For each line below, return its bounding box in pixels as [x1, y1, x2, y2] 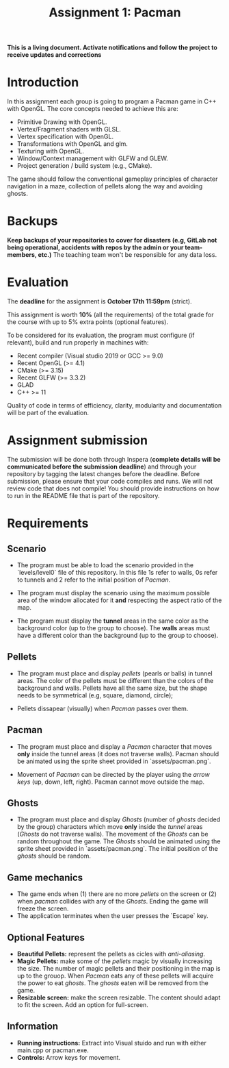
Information [7, 1021, 59, 1032]
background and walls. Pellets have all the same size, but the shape [16, 684, 208, 692]
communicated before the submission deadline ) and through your [7, 462, 197, 471]
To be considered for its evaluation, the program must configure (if [7, 331, 195, 339]
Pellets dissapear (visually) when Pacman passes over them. [16, 704, 189, 712]
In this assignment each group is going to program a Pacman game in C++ [7, 97, 217, 105]
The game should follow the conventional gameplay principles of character [7, 175, 218, 183]
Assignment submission [7, 433, 148, 448]
